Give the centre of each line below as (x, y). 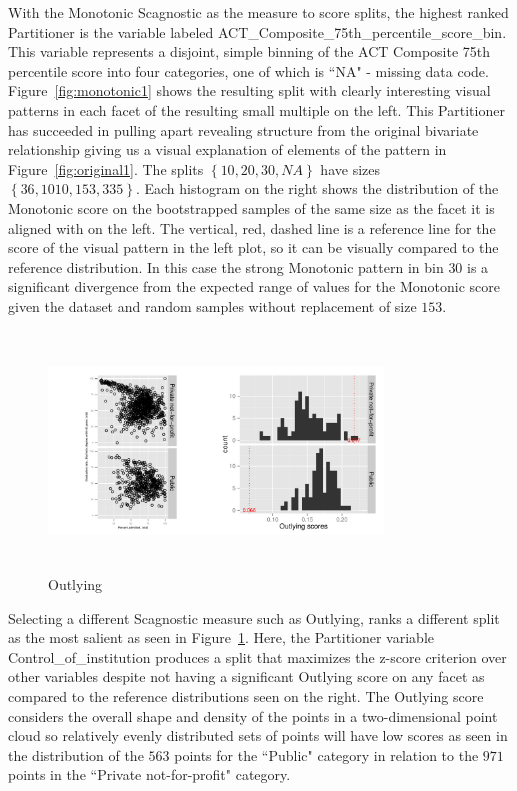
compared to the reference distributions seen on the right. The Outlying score (246, 696)
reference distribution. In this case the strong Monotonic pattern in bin (226, 266)
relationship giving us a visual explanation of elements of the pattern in (227, 149)
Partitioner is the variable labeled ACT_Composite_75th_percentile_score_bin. (257, 31)
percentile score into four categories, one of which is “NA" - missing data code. (248, 70)
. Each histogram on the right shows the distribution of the (317, 188)
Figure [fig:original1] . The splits (106, 168)
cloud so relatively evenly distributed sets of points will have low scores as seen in (258, 735)
